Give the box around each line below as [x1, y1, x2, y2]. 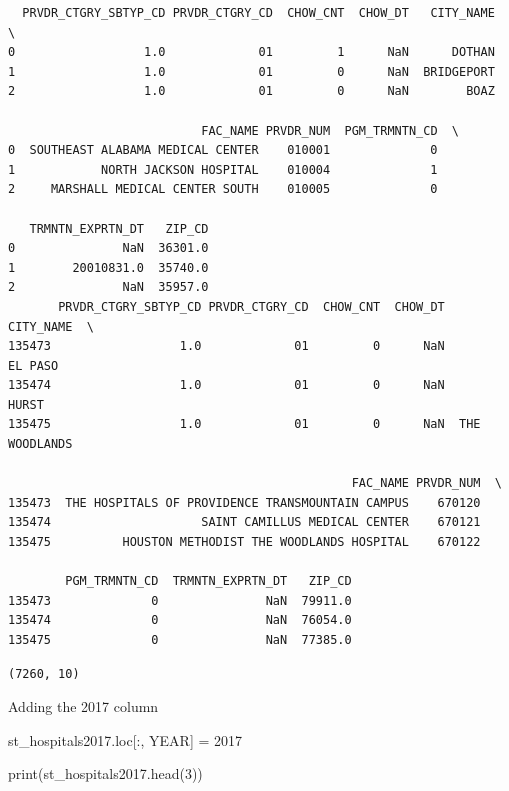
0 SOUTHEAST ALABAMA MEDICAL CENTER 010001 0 [8, 143, 438, 158]
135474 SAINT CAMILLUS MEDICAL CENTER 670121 [8, 515, 481, 530]
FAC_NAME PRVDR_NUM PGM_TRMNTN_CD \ [201, 123, 460, 138]
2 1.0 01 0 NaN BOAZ [8, 84, 495, 99]
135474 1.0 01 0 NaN [8, 378, 445, 393]
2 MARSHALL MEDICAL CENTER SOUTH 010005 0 [8, 182, 438, 197]
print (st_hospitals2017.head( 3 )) [8, 763, 203, 784]
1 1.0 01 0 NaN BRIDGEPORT [8, 64, 495, 79]
